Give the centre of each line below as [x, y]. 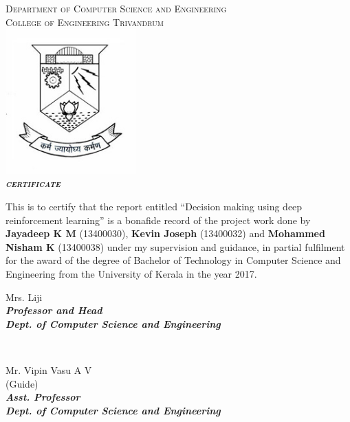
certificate [33, 183]
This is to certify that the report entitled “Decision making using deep [154, 207]
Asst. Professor [43, 397]
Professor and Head [54, 310]
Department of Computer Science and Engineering [116, 8]
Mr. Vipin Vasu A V [49, 370]
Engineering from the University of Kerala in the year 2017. [131, 274]
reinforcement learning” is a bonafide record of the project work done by [158, 220]
